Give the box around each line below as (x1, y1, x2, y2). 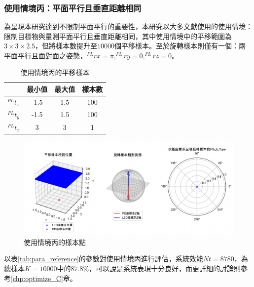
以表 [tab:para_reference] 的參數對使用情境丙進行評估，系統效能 (4, 253, 203, 264)
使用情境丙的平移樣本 (20, 67, 90, 77)
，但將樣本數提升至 (35, 41, 98, 51)
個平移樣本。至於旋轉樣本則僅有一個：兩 (114, 41, 246, 51)
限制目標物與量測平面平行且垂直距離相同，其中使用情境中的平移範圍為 (4, 31, 232, 41)
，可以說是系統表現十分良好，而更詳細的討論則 (89, 263, 241, 273)
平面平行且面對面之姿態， (4, 50, 87, 60)
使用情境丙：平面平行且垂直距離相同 (4, 1, 142, 14)
